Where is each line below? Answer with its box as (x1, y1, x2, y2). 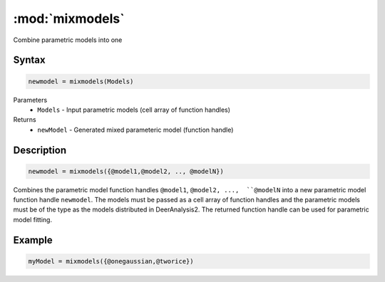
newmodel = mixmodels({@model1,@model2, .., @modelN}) (28, 167, 224, 175)
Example (13, 234, 53, 246)
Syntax (13, 54, 46, 66)
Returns (13, 115, 36, 124)
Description (13, 144, 67, 156)
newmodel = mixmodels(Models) (28, 77, 134, 85)
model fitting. (13, 215, 53, 224)
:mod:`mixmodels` (13, 11, 125, 26)
